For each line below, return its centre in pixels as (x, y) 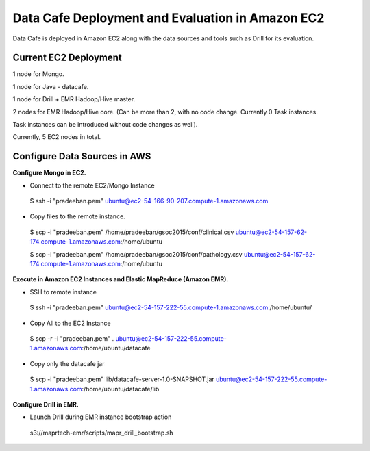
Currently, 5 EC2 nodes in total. (57, 137)
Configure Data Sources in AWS (82, 156)
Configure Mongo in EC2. (49, 173)
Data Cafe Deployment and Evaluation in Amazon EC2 (169, 18)
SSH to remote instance (63, 292)
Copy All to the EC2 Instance (70, 323)
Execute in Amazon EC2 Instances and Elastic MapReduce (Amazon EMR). (121, 279)
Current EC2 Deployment (67, 58)
